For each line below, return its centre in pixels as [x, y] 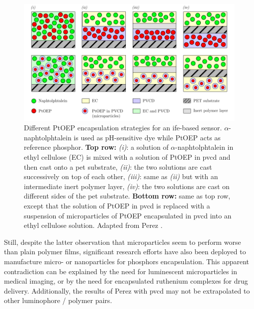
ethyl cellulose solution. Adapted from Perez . [93, 225]
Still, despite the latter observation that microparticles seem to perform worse [123, 242]
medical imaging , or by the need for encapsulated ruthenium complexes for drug [126, 281]
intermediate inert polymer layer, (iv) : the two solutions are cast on [127, 186]
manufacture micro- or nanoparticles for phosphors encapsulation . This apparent [127, 261]
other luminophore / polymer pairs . [58, 300]
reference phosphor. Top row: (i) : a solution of [96, 147]
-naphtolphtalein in [204, 147]
